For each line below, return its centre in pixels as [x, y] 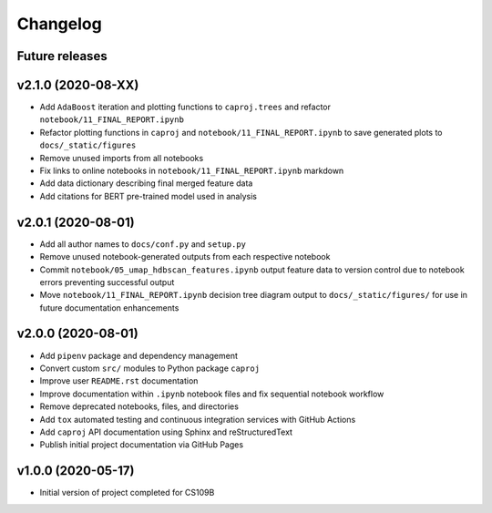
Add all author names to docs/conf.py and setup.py [143, 244]
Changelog [59, 24]
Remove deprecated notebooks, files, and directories [139, 406]
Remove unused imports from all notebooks [122, 158]
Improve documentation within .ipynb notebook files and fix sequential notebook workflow [212, 394]
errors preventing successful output [107, 282]
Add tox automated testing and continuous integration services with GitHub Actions [198, 419]
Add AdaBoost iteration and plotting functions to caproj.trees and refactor [185, 107]
